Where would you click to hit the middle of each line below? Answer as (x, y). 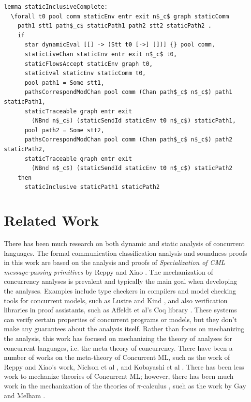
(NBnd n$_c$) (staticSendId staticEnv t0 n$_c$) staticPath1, (134, 121)
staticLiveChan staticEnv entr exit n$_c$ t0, (101, 54)
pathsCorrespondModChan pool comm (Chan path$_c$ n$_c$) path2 (128, 140)
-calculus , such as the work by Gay (193, 385)
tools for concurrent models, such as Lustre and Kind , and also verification (116, 300)
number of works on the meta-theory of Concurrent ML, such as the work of (117, 357)
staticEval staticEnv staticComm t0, (85, 73)
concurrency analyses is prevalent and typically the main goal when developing (121, 281)
